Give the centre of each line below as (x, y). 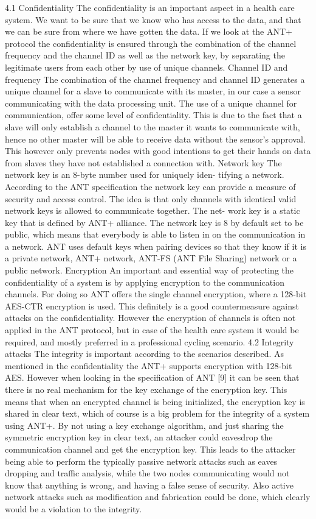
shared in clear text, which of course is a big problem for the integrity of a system (157, 413)
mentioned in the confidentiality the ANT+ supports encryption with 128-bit (149, 365)
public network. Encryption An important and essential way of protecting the (149, 270)
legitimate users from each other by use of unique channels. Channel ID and (146, 67)
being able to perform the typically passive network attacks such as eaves (141, 461)
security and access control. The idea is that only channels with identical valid (151, 198)
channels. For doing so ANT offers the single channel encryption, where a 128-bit (156, 294)
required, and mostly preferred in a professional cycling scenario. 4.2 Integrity (149, 341)
